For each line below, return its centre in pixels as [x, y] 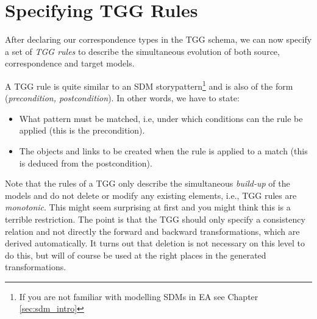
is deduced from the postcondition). [86, 163]
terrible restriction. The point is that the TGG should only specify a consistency [155, 219]
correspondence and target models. [70, 63]
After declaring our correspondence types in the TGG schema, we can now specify [158, 39]
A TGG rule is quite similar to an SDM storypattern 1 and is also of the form [149, 85]
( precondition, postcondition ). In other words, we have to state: [122, 98]
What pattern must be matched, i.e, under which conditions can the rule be [161, 118]
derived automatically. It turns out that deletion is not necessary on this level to [155, 243]
